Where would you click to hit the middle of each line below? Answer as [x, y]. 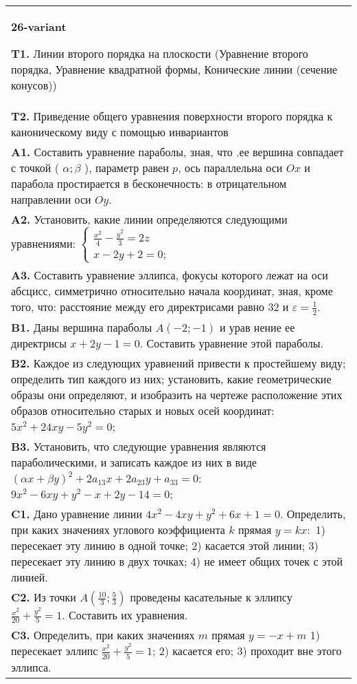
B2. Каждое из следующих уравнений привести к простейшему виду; [178, 363]
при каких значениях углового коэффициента [118, 529]
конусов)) [34, 85]
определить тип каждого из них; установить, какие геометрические [171, 378]
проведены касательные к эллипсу [211, 597]
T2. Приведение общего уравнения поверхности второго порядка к [172, 116]
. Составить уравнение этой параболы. [232, 343]
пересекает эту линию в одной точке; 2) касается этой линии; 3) [165, 545]
